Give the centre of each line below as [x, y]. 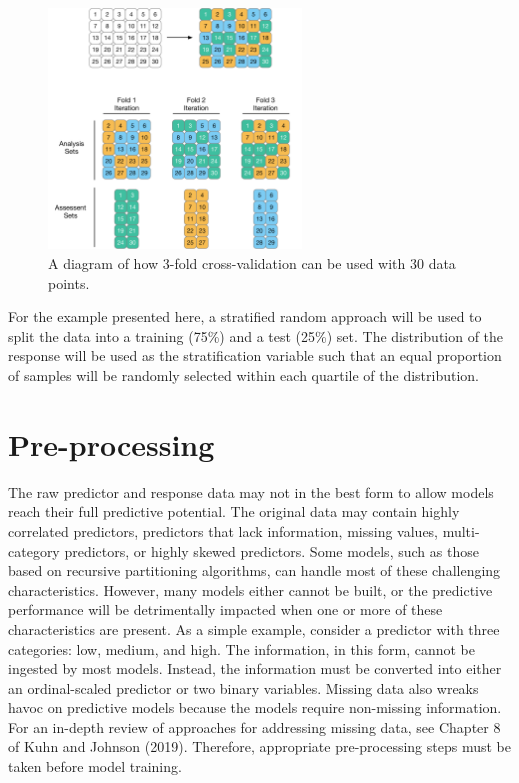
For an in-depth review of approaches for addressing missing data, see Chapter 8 [254, 726]
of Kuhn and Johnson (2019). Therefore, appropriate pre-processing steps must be [259, 746]
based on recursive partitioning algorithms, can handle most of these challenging [254, 570]
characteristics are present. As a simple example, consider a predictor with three [254, 628]
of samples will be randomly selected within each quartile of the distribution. [244, 375]
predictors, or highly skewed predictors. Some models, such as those [271, 550]
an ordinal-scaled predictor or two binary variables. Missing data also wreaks [243, 687]
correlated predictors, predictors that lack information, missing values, [223, 530]
